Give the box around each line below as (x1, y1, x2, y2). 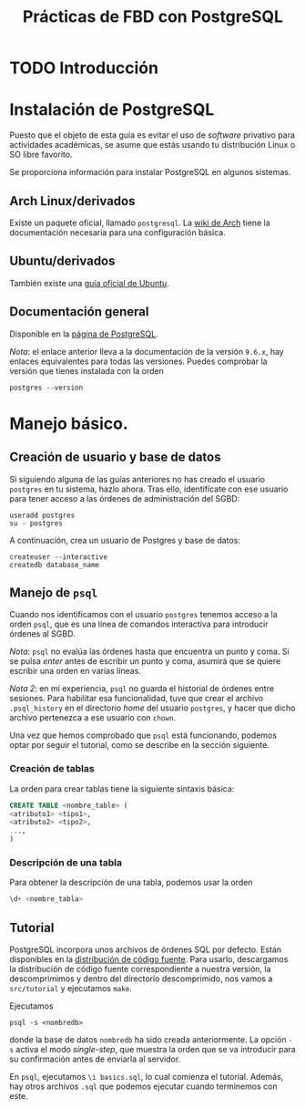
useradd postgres (9, 511, 76, 520)
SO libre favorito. (9, 149, 73, 161)
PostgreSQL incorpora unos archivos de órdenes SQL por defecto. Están (9, 944, 282, 955)
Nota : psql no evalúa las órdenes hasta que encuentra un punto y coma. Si (9, 646, 290, 658)
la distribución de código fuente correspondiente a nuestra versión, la (9, 964, 271, 975)
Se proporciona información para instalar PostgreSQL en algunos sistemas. (9, 167, 291, 178)
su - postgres (9, 518, 64, 528)
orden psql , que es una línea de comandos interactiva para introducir (9, 618, 269, 630)
